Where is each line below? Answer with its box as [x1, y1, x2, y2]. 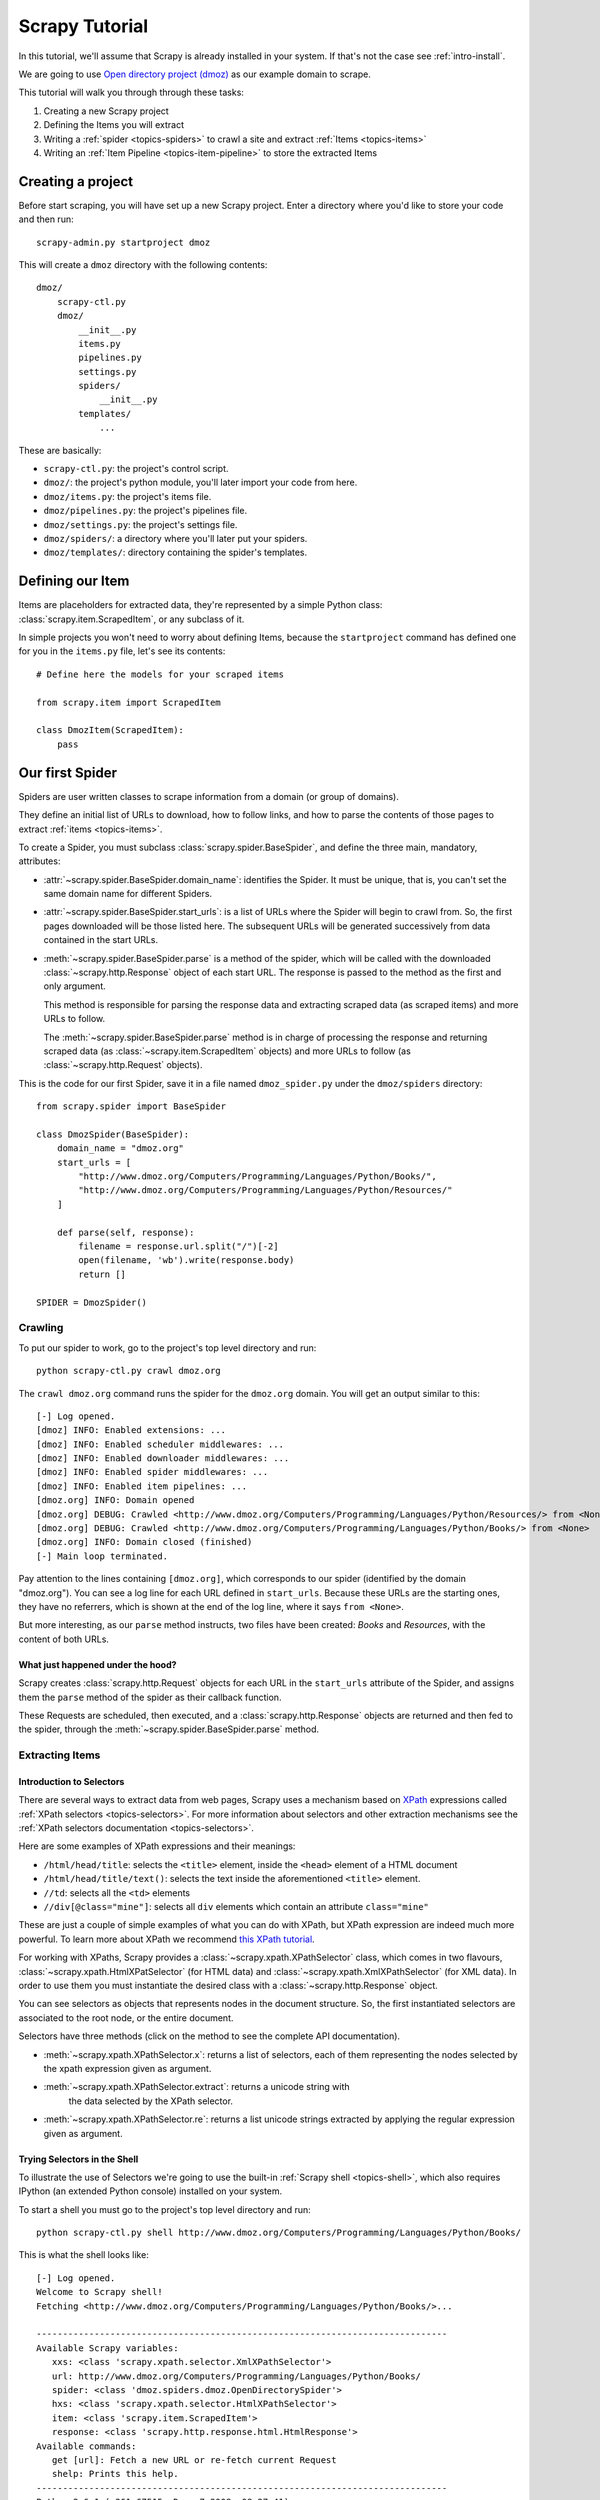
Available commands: [36, 2440, 137, 2452]
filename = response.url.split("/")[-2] [78, 1241, 279, 1252]
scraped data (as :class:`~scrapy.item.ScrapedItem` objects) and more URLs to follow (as [43, 1045, 412, 1057]
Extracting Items [18, 1748, 101, 1762]
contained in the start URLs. [43, 934, 159, 946]
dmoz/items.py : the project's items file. [43, 490, 212, 502]
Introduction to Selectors [18, 1775, 125, 1787]
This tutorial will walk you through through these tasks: [18, 86, 245, 99]
